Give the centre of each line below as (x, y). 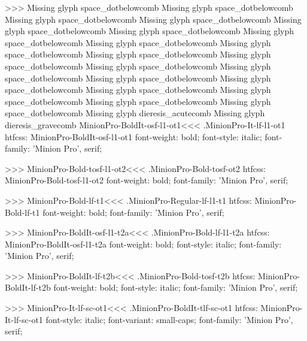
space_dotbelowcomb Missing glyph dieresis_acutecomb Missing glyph (135, 113)
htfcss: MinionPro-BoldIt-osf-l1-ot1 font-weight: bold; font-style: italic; (133, 136)
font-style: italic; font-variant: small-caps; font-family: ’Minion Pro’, (169, 319)
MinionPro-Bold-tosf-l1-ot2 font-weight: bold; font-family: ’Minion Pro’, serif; (147, 180)
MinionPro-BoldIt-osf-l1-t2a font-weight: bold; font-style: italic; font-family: (143, 244)
